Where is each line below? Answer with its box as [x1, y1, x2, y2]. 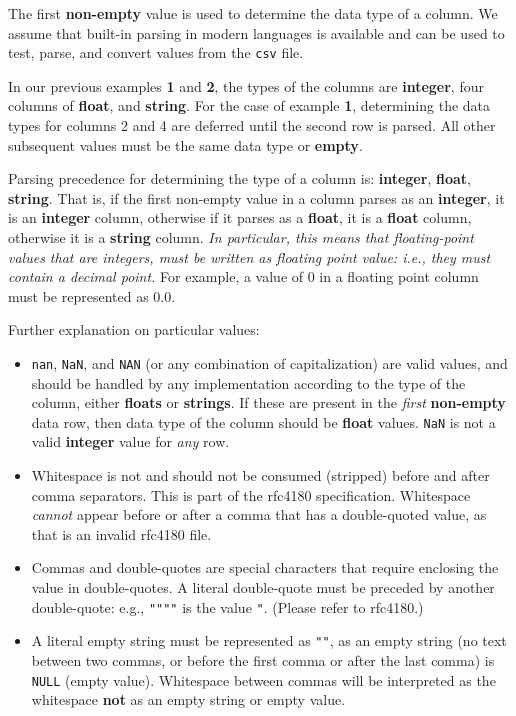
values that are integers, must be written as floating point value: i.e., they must [8, 246, 491, 267]
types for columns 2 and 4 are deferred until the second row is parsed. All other [8, 115, 496, 136]
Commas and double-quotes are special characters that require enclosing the [31, 557, 499, 578]
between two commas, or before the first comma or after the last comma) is [31, 649, 495, 670]
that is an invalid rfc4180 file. [31, 523, 212, 544]
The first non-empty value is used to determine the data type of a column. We [8, 3, 498, 23]
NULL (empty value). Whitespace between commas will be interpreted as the [31, 669, 496, 690]
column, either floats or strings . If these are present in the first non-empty [31, 392, 506, 413]
